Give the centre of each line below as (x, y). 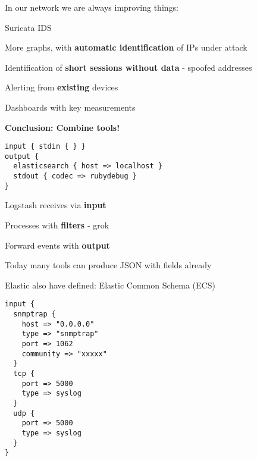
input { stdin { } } (46, 147)
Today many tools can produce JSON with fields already (108, 265)
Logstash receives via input (56, 205)
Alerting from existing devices (62, 87)
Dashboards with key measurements (70, 107)
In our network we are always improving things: (92, 7)
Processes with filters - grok (57, 225)
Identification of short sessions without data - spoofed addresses (128, 67)
